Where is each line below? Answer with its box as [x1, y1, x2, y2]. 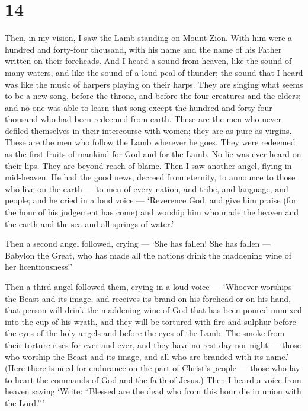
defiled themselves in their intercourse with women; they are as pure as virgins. [5, 124, 292, 136]
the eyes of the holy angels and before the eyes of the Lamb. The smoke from [5, 327, 285, 339]
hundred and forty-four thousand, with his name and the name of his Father [5, 43, 282, 55]
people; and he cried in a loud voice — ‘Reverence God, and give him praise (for [5, 194, 297, 206]
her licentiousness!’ [5, 260, 73, 273]
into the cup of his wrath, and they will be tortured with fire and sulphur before [5, 315, 296, 327]
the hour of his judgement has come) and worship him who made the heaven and [5, 206, 299, 218]
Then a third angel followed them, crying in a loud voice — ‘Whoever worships [5, 281, 292, 292]
